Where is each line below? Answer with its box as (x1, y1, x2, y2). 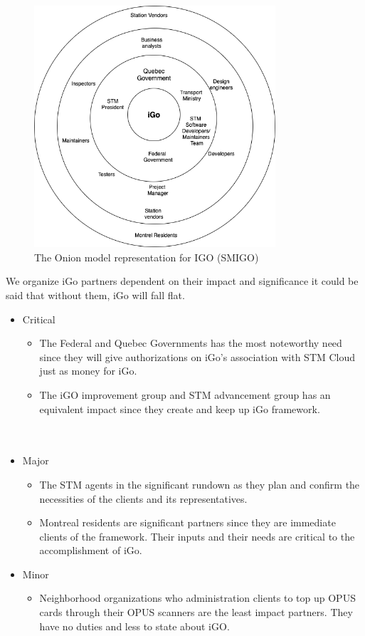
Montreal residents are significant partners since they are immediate (39, 515, 336, 530)
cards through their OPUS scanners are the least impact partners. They (39, 605, 353, 620)
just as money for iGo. (39, 363, 137, 378)
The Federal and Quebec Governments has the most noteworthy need (39, 335, 342, 350)
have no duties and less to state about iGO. (39, 618, 230, 633)
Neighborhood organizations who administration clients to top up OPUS (39, 590, 356, 605)
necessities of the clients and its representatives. (39, 491, 248, 506)
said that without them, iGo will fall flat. (6, 287, 185, 302)
